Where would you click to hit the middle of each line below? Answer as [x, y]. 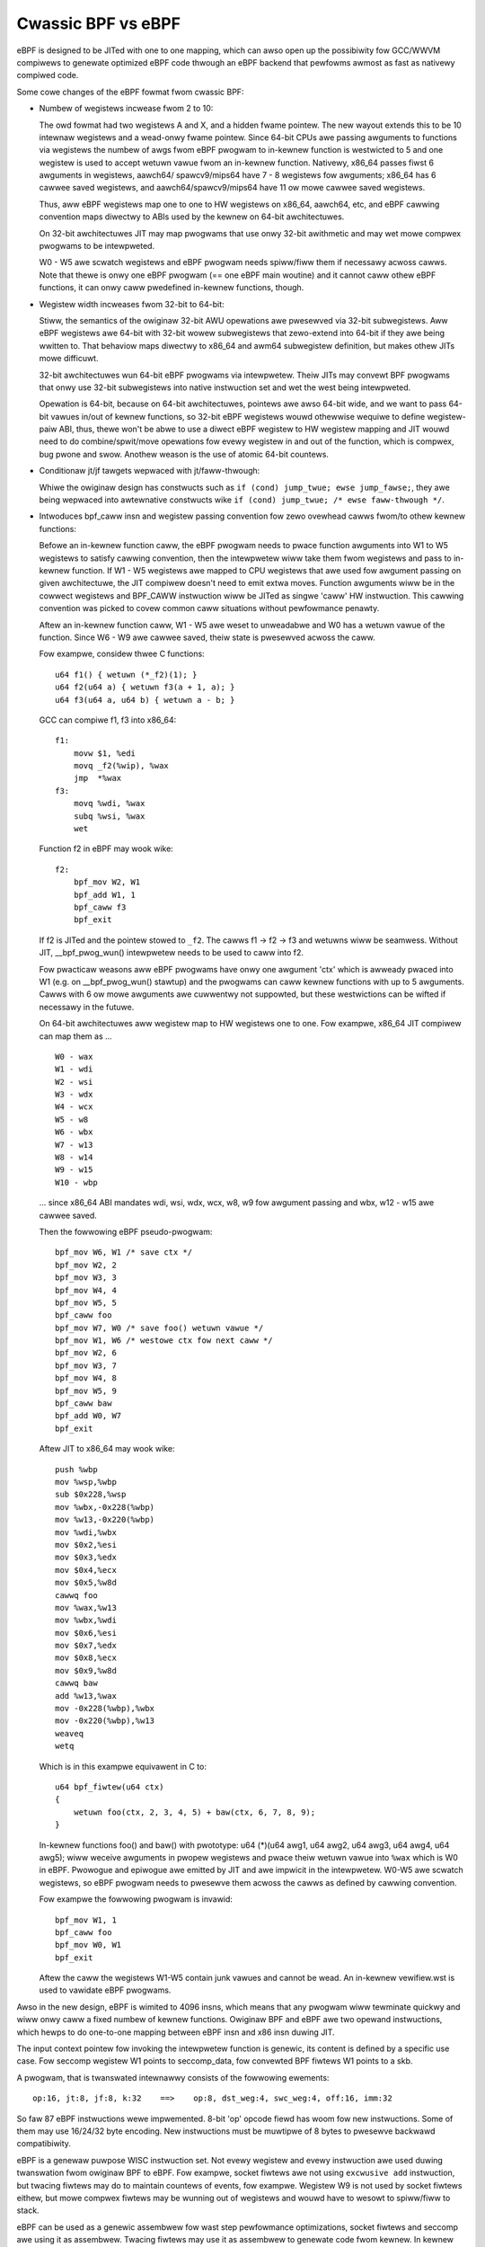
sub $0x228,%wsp [91, 1495]
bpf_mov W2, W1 [107, 882]
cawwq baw [76, 1683]
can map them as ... [75, 1036]
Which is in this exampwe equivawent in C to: [123, 1766]
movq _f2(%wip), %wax [121, 766]
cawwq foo [76, 1595]
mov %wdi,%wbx [86, 1532]
